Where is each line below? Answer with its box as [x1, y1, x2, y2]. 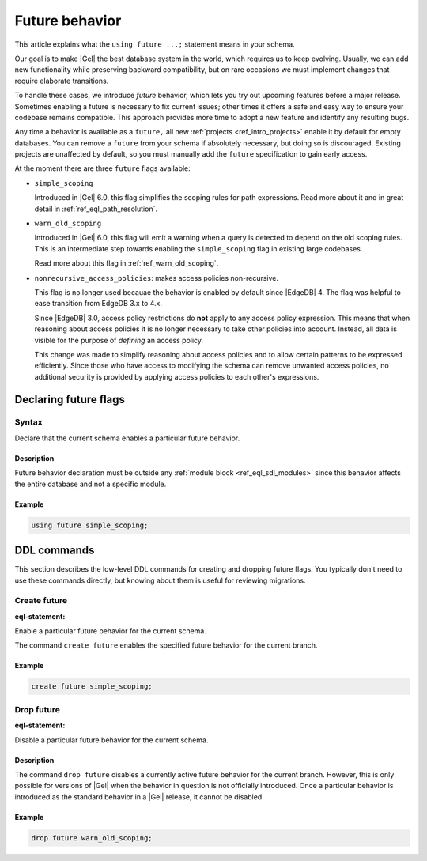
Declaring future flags [14, 392, 126, 406]
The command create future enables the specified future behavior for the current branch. [14, 640, 318, 650]
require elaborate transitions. [14, 76, 109, 85]
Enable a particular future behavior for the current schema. [14, 626, 207, 636]
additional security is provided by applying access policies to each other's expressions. [34, 372, 319, 381]
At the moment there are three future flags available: [14, 164, 191, 173]
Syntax [14, 417, 43, 428]
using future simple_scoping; [31, 520, 149, 530]
